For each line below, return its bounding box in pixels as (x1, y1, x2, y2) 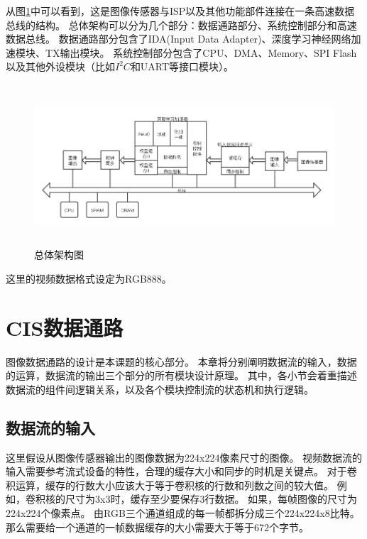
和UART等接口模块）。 (130, 59, 234, 74)
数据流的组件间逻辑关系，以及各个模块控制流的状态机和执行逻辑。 (6, 381, 314, 396)
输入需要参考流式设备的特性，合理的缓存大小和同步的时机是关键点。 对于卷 (6, 464, 357, 479)
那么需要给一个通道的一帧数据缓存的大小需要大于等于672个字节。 (6, 519, 309, 534)
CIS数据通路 (6, 312, 124, 342)
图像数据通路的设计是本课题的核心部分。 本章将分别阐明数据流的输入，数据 (6, 354, 357, 369)
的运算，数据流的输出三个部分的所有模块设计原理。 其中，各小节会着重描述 (6, 368, 357, 383)
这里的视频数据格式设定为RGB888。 (6, 271, 172, 285)
